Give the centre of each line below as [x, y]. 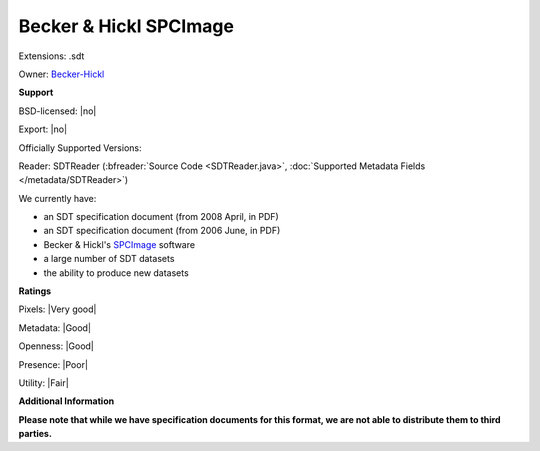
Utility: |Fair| [43, 382]
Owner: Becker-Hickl [61, 74]
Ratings [35, 291]
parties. [35, 434]
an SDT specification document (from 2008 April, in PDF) [161, 217]
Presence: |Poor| [53, 364]
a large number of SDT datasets [109, 259]
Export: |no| [43, 129]
